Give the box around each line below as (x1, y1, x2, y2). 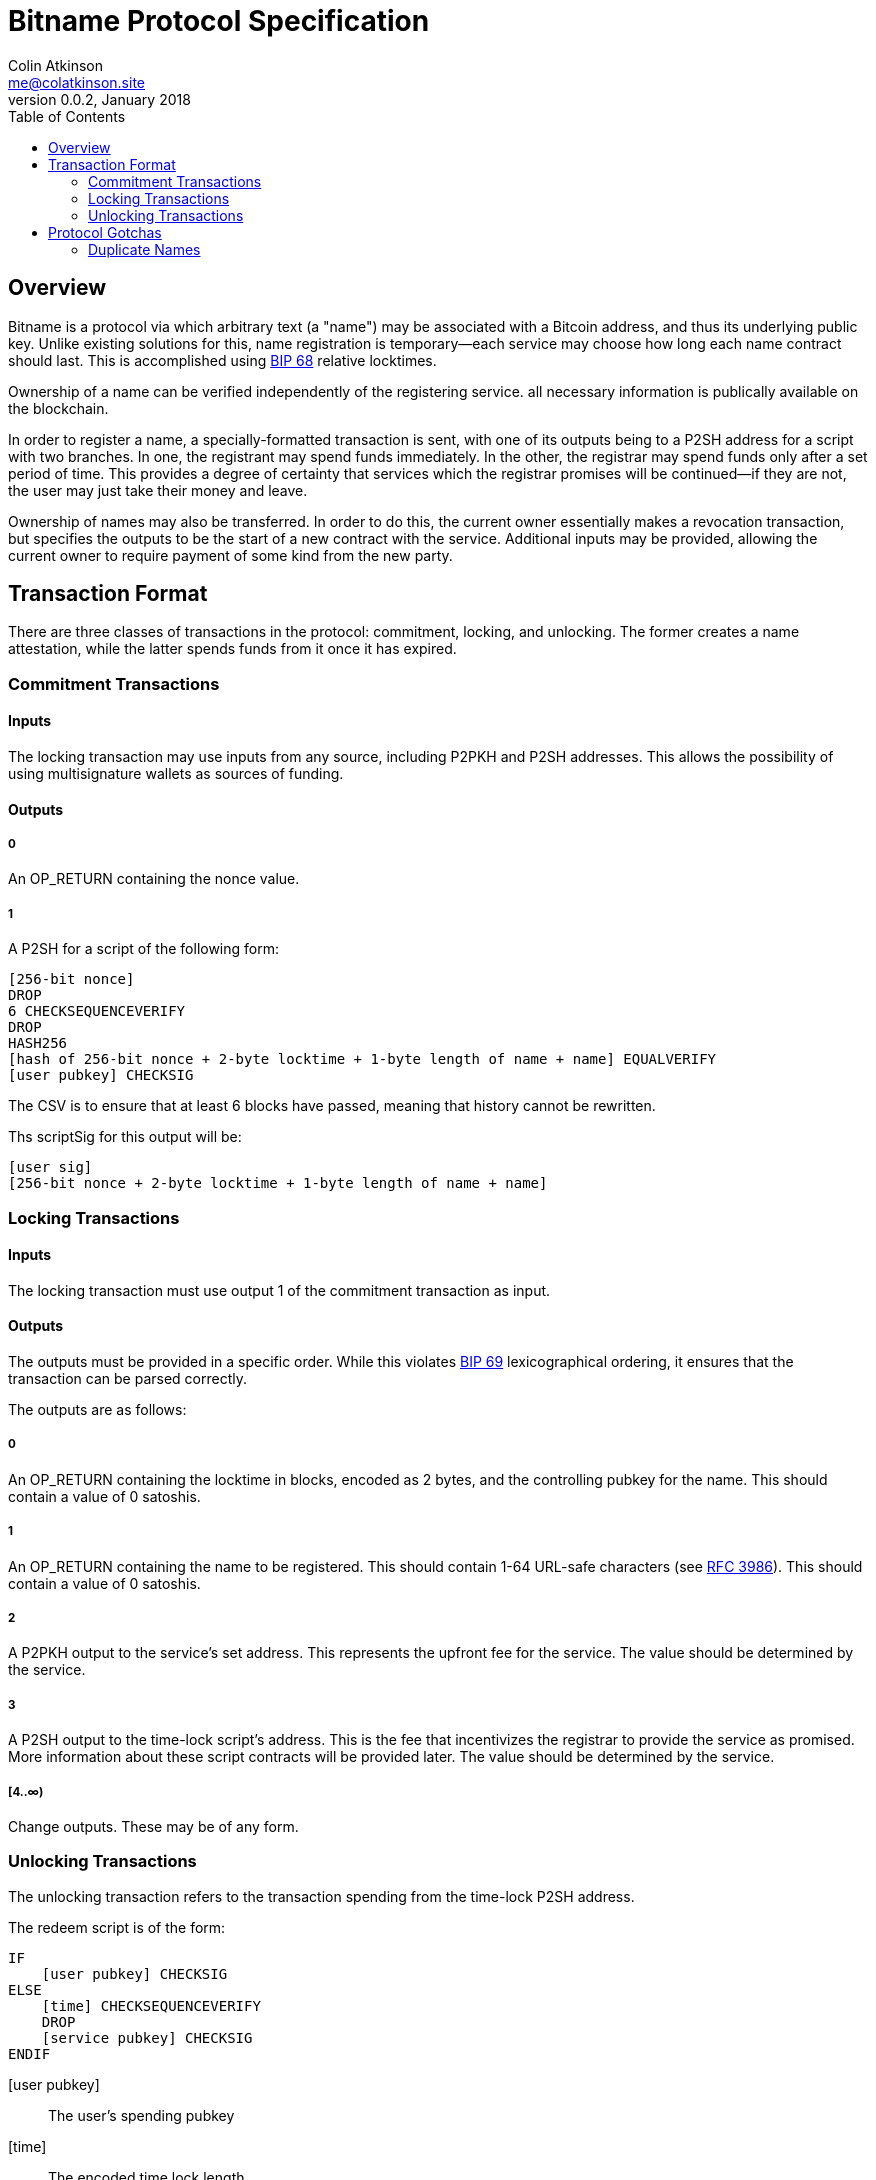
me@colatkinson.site (8, 73, 145, 91)
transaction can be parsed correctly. (8, 1370, 247, 1388)
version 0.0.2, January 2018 (8, 90, 191, 108)
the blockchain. (8, 399, 109, 417)
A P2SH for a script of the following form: (8, 940, 280, 958)
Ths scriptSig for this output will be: (8, 1128, 242, 1146)
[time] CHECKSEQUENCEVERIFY (41, 1997, 261, 2014)
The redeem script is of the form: (8, 1918, 226, 1936)
